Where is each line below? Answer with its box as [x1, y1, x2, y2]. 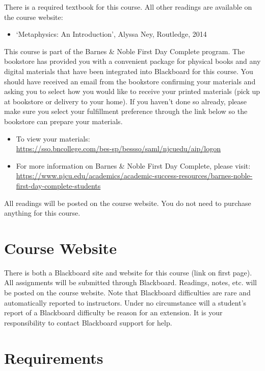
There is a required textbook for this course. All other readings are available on [4, 2, 252, 12]
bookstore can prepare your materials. [4, 115, 123, 126]
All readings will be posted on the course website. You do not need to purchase [4, 197, 251, 208]
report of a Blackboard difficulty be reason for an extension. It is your [4, 307, 223, 318]
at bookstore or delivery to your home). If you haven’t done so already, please [4, 96, 247, 106]
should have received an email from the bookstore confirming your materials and [4, 76, 256, 86]
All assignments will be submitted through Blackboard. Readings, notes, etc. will [4, 277, 257, 288]
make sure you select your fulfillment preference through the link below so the [4, 106, 248, 117]
